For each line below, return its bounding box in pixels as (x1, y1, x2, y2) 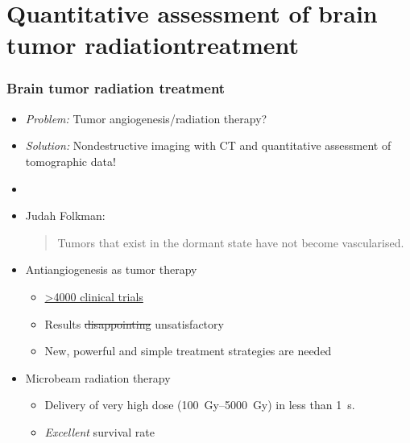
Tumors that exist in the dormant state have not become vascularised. (57, 234, 404, 250)
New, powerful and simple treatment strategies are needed (44, 342, 332, 359)
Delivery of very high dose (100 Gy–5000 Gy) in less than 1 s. (44, 396, 355, 413)
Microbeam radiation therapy (25, 369, 171, 386)
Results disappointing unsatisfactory (44, 315, 224, 332)
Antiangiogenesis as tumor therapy (25, 261, 197, 278)
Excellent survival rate (44, 423, 155, 440)
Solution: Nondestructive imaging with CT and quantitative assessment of (25, 137, 391, 154)
